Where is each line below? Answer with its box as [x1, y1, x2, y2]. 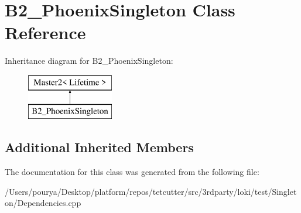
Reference [5, 20, 86, 44]
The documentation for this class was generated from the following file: [5, 166, 259, 178]
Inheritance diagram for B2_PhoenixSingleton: [5, 54, 173, 67]
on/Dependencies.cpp [5, 197, 81, 209]
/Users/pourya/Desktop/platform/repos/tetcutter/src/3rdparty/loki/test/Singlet [5, 185, 297, 197]
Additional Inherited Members [5, 138, 194, 156]
